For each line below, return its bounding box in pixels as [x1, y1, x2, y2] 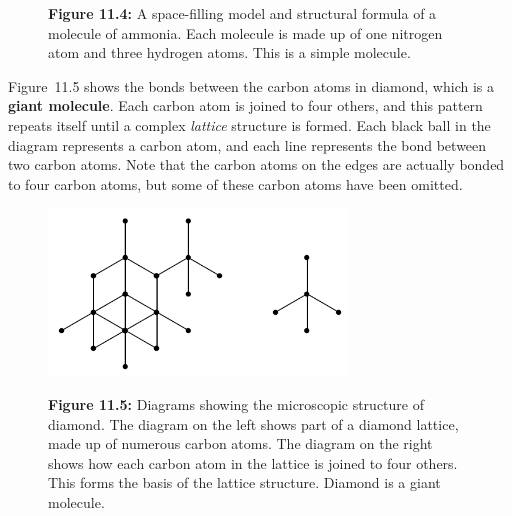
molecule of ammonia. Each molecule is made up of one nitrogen [48, 22, 443, 43]
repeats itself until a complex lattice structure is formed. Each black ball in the [8, 114, 491, 135]
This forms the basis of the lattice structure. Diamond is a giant [48, 472, 441, 493]
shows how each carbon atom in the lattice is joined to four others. [48, 452, 458, 473]
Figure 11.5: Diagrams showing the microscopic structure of [48, 393, 424, 414]
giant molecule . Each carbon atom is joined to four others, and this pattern [8, 95, 483, 116]
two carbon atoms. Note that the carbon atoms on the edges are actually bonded [8, 154, 505, 175]
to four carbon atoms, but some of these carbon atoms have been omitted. [8, 173, 463, 194]
